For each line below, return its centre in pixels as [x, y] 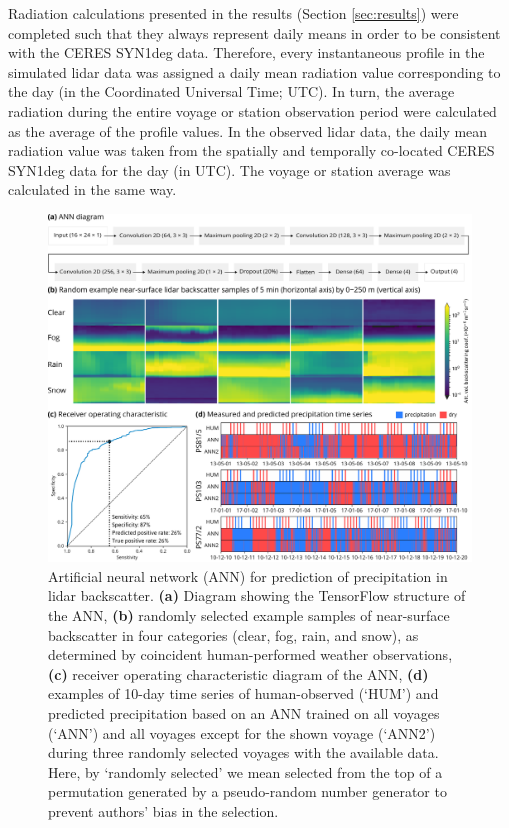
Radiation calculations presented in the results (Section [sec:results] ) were [233, 13]
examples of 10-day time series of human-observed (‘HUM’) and [243, 693]
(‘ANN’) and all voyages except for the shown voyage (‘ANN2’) [242, 732]
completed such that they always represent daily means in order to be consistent [254, 32]
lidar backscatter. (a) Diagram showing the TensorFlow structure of [257, 595]
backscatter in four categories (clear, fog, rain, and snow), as [233, 634]
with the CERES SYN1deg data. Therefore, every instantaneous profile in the [246, 52]
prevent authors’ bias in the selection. [163, 810]
